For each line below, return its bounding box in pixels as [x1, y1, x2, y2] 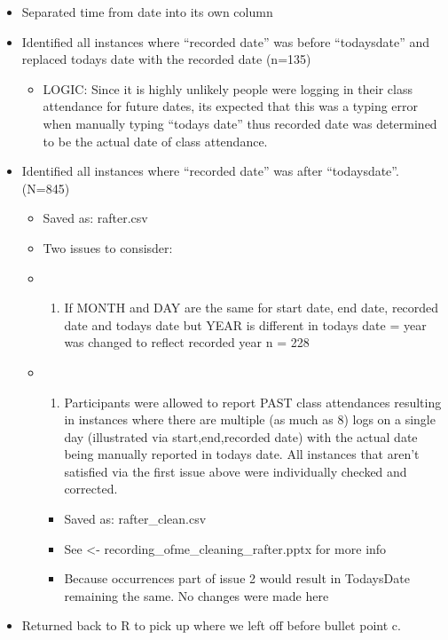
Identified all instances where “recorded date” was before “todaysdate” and [21, 32, 430, 51]
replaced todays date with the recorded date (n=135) [21, 50, 311, 68]
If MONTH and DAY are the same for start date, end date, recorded [64, 298, 439, 317]
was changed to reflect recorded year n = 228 [64, 333, 310, 352]
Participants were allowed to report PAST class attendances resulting [64, 392, 442, 411]
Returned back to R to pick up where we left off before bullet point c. [21, 616, 401, 635]
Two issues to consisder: [43, 238, 173, 257]
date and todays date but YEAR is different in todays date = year [64, 315, 427, 334]
